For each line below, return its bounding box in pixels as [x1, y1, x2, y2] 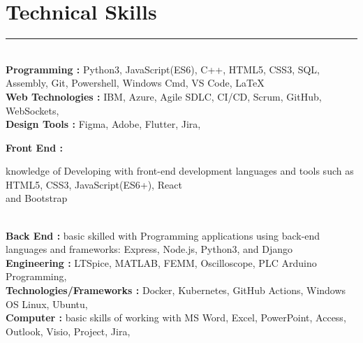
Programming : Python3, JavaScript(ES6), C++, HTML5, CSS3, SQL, [6, 61, 320, 76]
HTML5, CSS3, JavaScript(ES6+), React [6, 177, 182, 191]
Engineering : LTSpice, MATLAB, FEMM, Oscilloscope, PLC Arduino [6, 255, 317, 270]
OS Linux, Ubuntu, [6, 296, 88, 311]
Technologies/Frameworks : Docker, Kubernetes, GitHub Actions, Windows [6, 283, 346, 298]
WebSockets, [6, 103, 59, 117]
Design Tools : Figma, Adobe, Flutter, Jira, [6, 117, 201, 131]
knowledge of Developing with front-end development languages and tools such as [6, 163, 354, 178]
